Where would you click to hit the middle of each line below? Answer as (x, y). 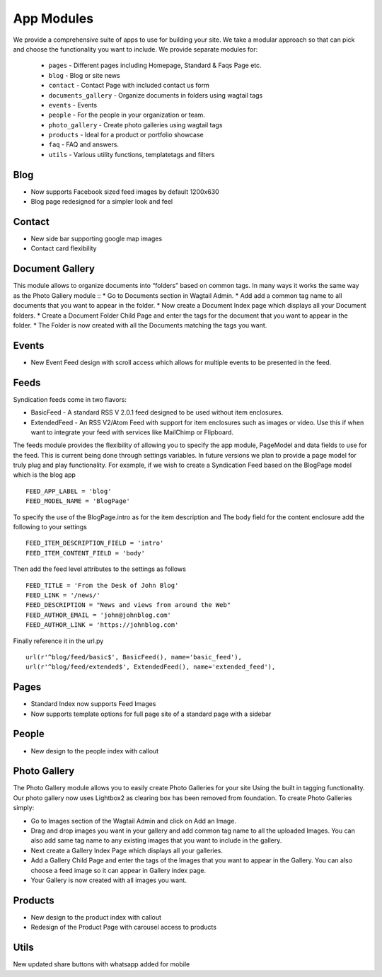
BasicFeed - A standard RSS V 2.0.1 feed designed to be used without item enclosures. (157, 412)
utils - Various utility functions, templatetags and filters (132, 154)
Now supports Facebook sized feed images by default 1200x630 (125, 192)
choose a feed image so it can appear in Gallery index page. (118, 870)
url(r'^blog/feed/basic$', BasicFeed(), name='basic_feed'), (134, 657)
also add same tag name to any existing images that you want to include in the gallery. (156, 840)
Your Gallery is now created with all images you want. (109, 880)
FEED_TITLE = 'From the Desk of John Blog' (102, 585)
